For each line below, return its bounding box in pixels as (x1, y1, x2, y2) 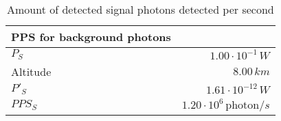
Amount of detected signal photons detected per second (6, 1, 274, 17)
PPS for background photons (11, 29, 171, 44)
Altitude (11, 64, 52, 79)
